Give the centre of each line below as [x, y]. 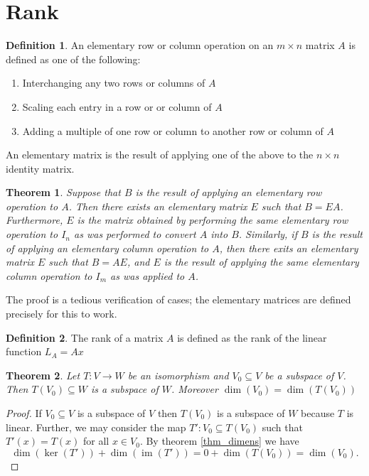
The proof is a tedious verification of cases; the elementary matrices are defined [178, 299]
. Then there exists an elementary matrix [158, 206]
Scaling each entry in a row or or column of [117, 106]
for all [96, 441]
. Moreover [194, 389]
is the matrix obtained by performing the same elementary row [213, 220]
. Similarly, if [268, 234]
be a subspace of [299, 375]
